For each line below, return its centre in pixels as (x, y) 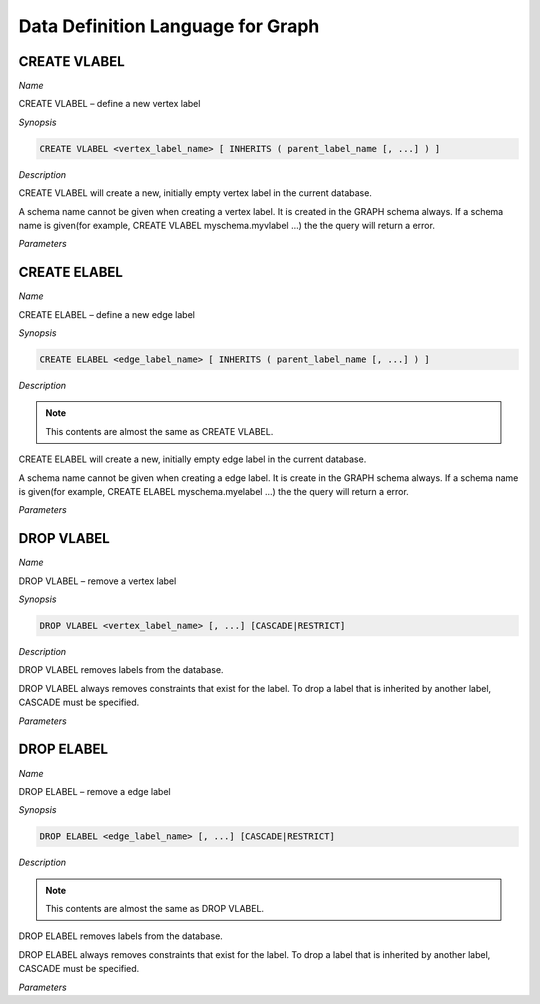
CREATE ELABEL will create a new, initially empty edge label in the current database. (192, 459)
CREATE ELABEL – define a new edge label (106, 314)
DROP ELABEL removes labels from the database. (121, 936)
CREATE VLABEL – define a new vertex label (109, 104)
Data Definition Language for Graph (169, 26)
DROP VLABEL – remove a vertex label (97, 581)
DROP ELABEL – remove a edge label (94, 791)
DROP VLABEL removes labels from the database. (121, 670)
